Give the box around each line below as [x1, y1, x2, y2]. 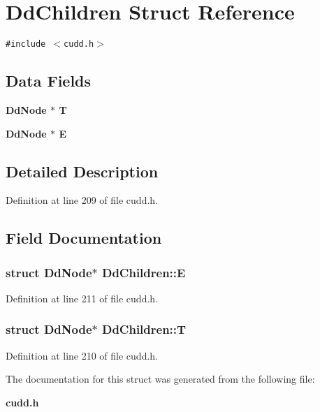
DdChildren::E [101, 263, 186, 281]
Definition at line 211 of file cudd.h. [6, 290, 159, 305]
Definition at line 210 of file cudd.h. [6, 348, 159, 362]
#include [6, 39, 46, 50]
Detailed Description [6, 160, 159, 182]
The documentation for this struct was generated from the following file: [6, 371, 315, 386]
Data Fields [6, 70, 92, 91]
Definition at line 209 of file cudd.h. [6, 193, 159, 207]
